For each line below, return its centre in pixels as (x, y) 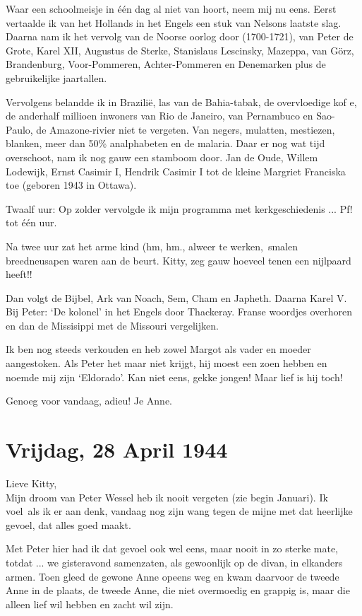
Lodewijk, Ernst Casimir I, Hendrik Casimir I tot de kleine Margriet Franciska (176, 171)
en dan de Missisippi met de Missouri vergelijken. (112, 325)
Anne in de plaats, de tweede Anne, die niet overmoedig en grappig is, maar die (178, 590)
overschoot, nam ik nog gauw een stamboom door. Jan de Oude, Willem (162, 157)
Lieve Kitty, (31, 483)
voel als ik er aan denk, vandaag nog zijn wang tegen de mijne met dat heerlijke (179, 511)
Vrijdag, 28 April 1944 (117, 449)
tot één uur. (31, 222)
